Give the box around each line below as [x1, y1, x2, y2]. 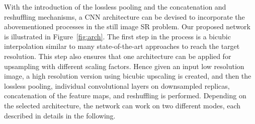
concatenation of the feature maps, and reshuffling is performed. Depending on [4, 90, 246, 101]
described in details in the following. [4, 110, 116, 120]
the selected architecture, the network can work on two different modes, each [4, 100, 241, 110]
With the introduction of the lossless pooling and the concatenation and [4, 2, 226, 12]
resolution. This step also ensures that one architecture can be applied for [4, 50, 231, 61]
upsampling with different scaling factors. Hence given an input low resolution [4, 60, 244, 71]
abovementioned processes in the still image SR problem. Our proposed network [4, 21, 250, 32]
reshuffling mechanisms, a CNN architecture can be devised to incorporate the [4, 11, 245, 22]
